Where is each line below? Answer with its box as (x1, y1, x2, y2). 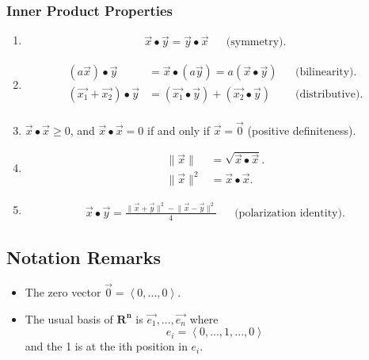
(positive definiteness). (247, 121, 356, 138)
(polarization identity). (234, 207, 345, 219)
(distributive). (295, 88, 363, 100)
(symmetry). (226, 36, 287, 48)
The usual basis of (25, 310, 113, 327)
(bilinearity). (295, 67, 357, 79)
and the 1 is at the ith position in (25, 338, 188, 354)
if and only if (147, 121, 210, 138)
